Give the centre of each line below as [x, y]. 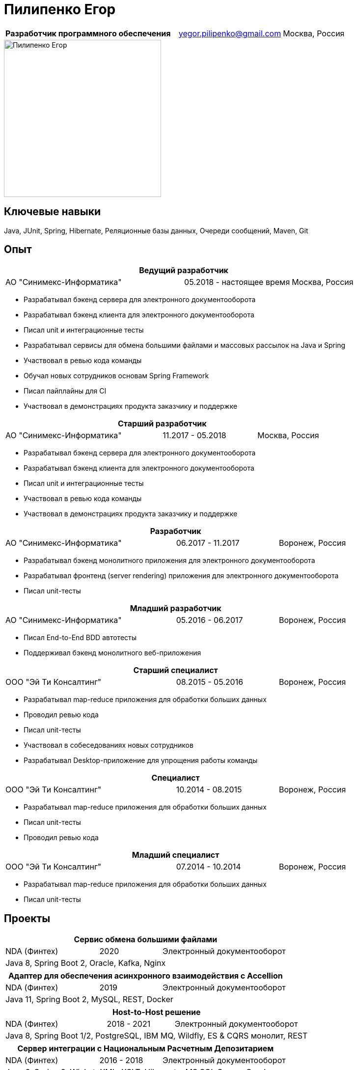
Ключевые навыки [53, 212]
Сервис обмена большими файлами [146, 940]
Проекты [27, 918]
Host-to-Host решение [156, 1012]
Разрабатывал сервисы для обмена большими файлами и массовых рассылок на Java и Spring [185, 345]
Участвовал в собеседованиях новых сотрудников [109, 745]
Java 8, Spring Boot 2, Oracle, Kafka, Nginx [86, 963]
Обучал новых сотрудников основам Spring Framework [116, 376]
